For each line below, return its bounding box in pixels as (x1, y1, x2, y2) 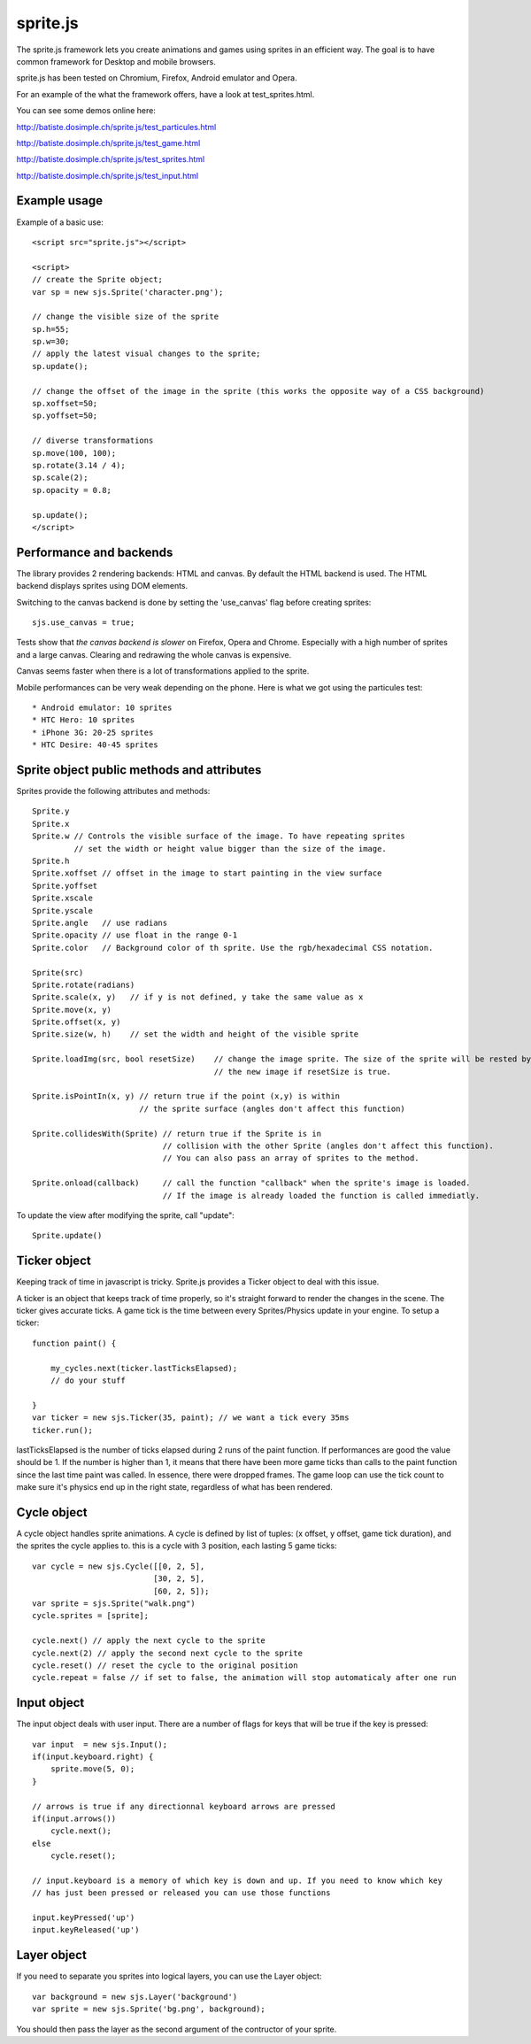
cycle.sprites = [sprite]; (32, 1611, 150, 1621)
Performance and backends (16, 544, 173, 559)
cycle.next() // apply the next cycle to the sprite (32, 1636, 265, 1646)
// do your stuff (50, 1375, 126, 1385)
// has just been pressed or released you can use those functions (32, 1888, 331, 1898)
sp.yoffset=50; (32, 411, 98, 420)
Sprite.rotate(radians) (32, 979, 135, 990)
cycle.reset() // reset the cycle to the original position (32, 1660, 298, 1670)
